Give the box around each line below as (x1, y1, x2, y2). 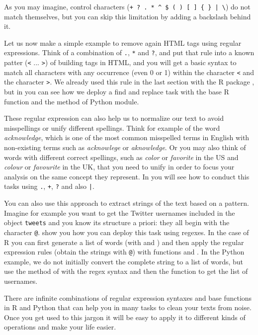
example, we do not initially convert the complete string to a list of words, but (4, 256, 243, 266)
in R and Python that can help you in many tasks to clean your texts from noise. (4, 302, 252, 313)
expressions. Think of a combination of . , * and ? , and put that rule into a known (4, 47, 255, 58)
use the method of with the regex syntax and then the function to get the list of (4, 266, 248, 276)
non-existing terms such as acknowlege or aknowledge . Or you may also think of (4, 142, 246, 153)
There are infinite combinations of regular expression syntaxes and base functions (4, 292, 252, 303)
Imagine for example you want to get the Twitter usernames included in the (4, 207, 235, 218)
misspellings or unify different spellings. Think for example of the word (4, 122, 220, 133)
